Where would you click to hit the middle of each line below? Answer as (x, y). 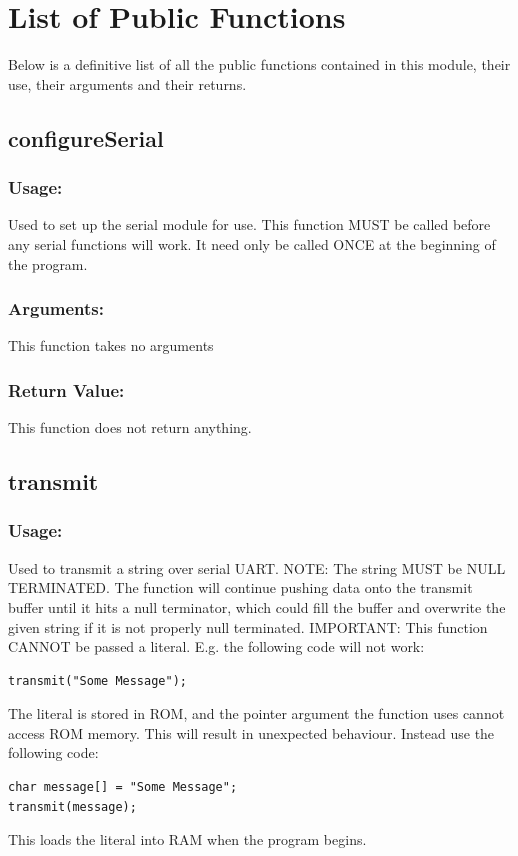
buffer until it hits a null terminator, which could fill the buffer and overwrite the (257, 606)
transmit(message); (72, 806)
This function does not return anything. (130, 427)
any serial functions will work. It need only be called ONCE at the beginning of (252, 243)
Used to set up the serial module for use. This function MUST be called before (249, 224)
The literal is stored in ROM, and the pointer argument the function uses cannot (256, 713)
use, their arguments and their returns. (127, 83)
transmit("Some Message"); (97, 680)
